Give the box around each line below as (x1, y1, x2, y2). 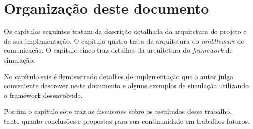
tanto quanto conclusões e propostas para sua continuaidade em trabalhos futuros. (4, 115, 250, 126)
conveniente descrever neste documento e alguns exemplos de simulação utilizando (4, 81, 249, 91)
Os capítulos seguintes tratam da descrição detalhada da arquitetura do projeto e (4, 26, 247, 36)
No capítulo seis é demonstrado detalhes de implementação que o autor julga (4, 71, 234, 81)
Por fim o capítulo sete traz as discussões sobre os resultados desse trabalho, (4, 106, 232, 116)
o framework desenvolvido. (4, 90, 83, 100)
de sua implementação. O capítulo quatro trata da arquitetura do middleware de (4, 35, 244, 46)
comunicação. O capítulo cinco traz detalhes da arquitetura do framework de (4, 45, 233, 55)
